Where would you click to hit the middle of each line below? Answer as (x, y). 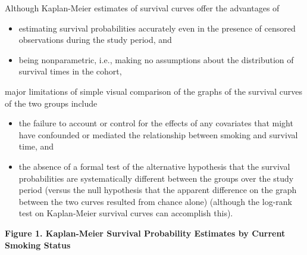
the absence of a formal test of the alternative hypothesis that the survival (154, 166)
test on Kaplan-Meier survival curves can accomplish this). (126, 213)
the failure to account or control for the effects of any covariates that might (156, 123)
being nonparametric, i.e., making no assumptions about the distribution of (156, 59)
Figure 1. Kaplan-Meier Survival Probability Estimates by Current (145, 233)
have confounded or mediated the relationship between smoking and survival (158, 134)
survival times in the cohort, (70, 71)
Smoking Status (38, 245)
